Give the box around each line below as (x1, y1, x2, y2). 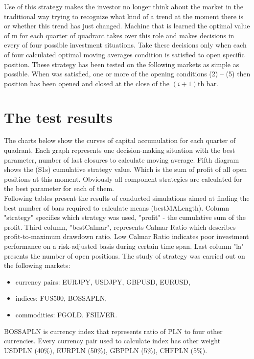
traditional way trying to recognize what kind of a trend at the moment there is (4, 11, 244, 21)
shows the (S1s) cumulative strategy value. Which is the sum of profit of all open (4, 164, 247, 174)
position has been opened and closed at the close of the (4, 78, 169, 88)
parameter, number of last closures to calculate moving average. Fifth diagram (4, 154, 239, 165)
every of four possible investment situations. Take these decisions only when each (4, 40, 247, 50)
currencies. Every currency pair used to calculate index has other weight (4, 335, 221, 346)
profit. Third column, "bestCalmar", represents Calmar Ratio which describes (4, 221, 236, 232)
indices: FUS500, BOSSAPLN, (15, 293, 107, 303)
